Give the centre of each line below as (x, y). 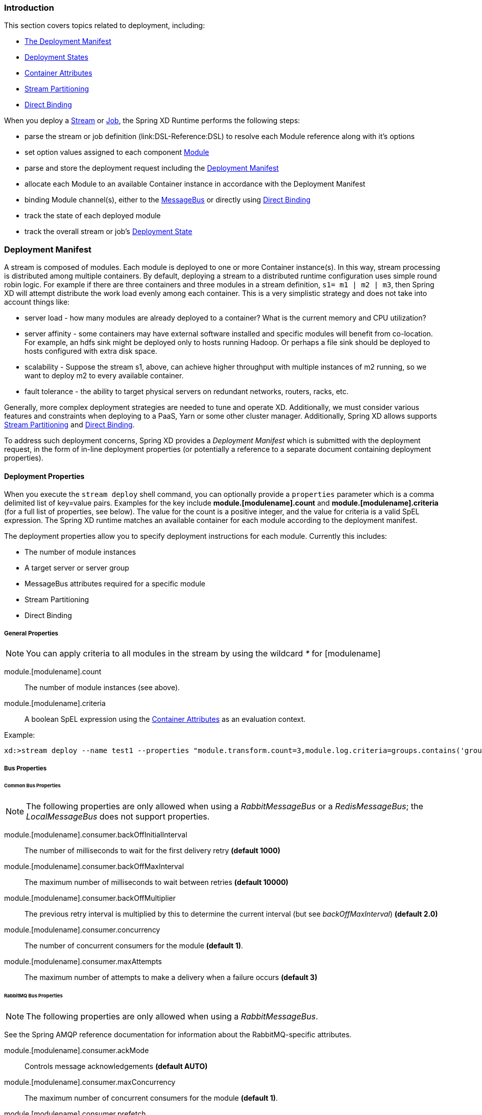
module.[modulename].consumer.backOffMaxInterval (94, 867)
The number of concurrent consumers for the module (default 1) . (134, 946)
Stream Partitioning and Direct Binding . (69, 425)
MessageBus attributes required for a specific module (115, 584)
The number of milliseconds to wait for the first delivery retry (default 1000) (152, 851)
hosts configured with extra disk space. (91, 351)
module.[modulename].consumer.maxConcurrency (90, 1082)
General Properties (31, 633)
